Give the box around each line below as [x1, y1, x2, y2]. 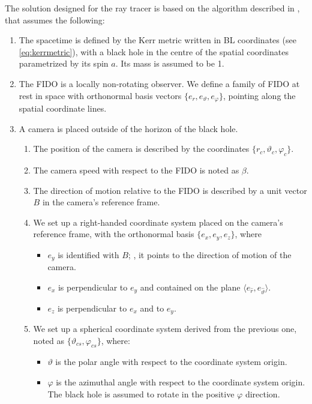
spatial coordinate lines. [19, 102, 107, 115]
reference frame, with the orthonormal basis [33, 228, 194, 240]
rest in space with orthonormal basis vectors [19, 89, 182, 101]
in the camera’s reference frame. [42, 196, 160, 208]
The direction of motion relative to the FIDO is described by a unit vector [33, 184, 307, 196]
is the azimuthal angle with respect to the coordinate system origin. [56, 376, 305, 388]
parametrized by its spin [19, 57, 109, 70]
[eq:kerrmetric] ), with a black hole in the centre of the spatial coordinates [19, 45, 289, 58]
